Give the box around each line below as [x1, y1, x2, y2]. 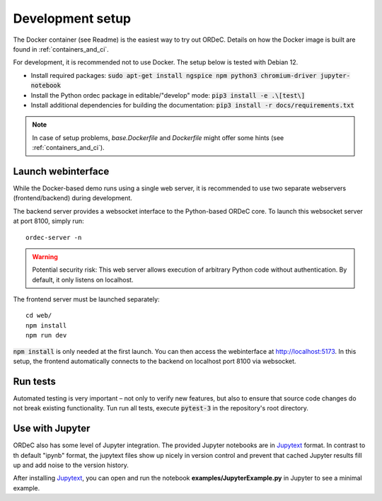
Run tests [13, 375, 56, 387]
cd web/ [25, 311, 52, 320]
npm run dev [25, 331, 67, 340]
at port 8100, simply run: [13, 217, 84, 226]
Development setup [13, 11, 132, 26]
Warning [32, 252, 58, 261]
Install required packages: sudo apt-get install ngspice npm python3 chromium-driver [30, 71, 318, 79]
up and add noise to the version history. [13, 461, 129, 470]
